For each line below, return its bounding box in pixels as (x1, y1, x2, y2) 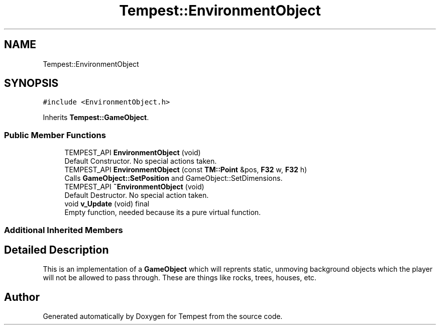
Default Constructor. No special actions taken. (64, 157, 217, 166)
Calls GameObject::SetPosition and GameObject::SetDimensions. (64, 174, 283, 183)
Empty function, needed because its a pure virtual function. (64, 208, 261, 217)
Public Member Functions (4, 130, 106, 140)
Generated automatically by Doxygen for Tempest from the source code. (43, 312, 283, 321)
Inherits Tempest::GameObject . (43, 113, 149, 122)
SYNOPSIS (4, 77, 59, 90)
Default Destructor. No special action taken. (64, 191, 209, 200)
